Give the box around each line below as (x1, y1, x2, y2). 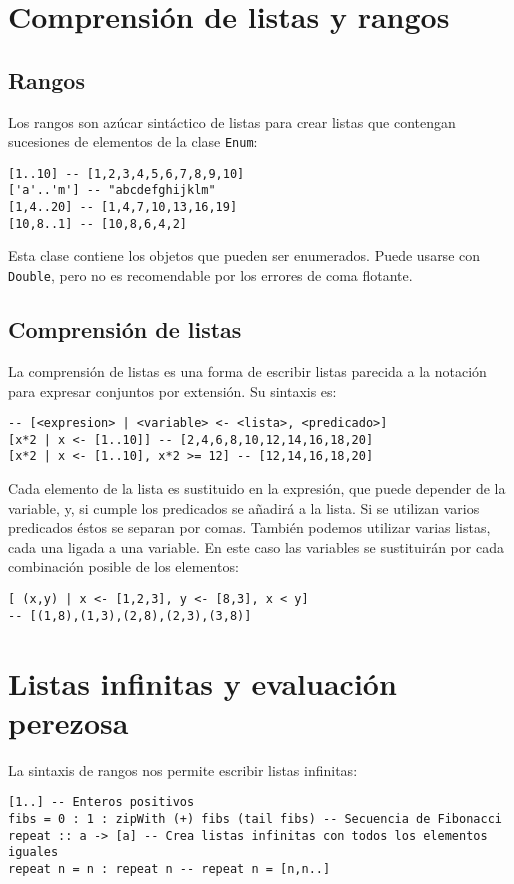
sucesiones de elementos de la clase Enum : (8, 131, 258, 152)
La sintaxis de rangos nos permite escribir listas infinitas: (8, 759, 358, 780)
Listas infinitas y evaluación (8, 662, 397, 703)
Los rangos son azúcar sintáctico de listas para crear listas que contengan (8, 111, 456, 132)
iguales (8, 845, 59, 860)
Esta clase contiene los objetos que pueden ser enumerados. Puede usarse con (8, 245, 481, 266)
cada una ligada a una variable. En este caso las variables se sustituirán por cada (8, 536, 504, 557)
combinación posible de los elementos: (8, 556, 239, 577)
